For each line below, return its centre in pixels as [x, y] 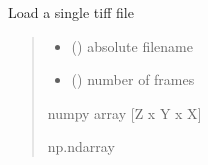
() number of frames [133, 79]
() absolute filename [132, 45]
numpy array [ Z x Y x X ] [124, 112]
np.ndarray [81, 146]
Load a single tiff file [71, 12]
